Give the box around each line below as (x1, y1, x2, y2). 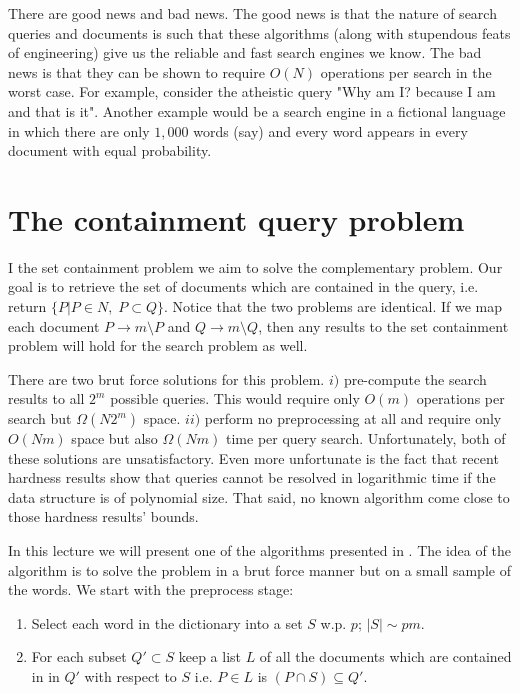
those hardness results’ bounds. (8, 506, 199, 527)
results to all (8, 388, 85, 409)
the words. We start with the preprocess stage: (8, 579, 294, 600)
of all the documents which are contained (259, 646, 512, 667)
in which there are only (8, 120, 150, 141)
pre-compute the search (343, 368, 487, 389)
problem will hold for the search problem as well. (8, 335, 308, 356)
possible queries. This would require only (110, 388, 360, 409)
